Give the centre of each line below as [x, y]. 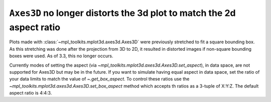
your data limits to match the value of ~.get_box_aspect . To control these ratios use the [99, 79]
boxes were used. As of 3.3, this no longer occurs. [61, 56]
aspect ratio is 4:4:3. [31, 93]
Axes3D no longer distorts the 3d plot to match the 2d [122, 13]
